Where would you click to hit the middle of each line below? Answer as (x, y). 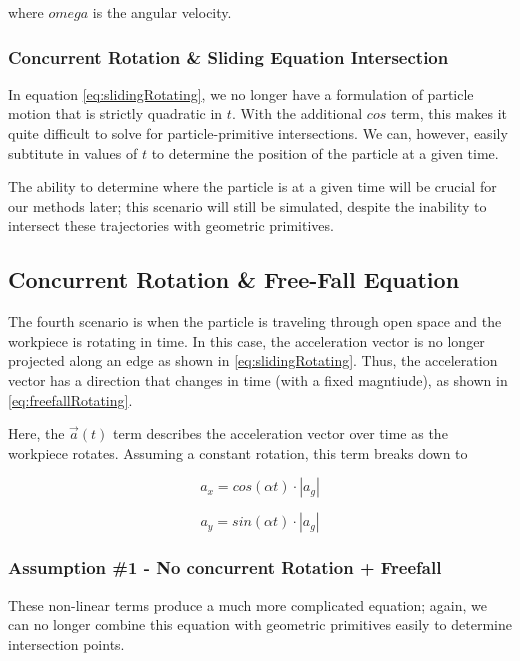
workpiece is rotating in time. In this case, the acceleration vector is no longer (246, 340)
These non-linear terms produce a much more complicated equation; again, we (247, 604)
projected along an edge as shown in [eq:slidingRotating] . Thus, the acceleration (253, 360)
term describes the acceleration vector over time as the (280, 433)
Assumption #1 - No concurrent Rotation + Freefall (225, 567)
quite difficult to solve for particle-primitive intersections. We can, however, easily (258, 133)
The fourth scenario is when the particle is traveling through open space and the (255, 321)
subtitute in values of (73, 152)
